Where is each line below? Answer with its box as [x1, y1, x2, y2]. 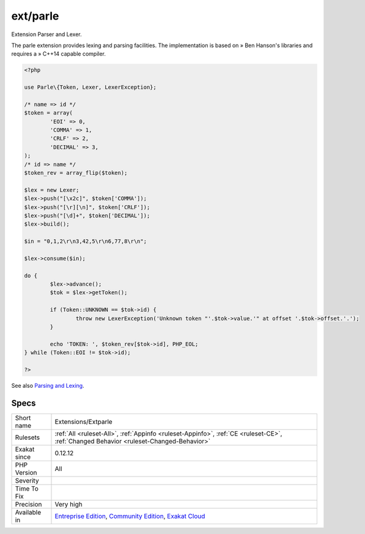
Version [15, 468, 37, 477]
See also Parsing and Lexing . [11, 382, 85, 389]
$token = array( [24, 109, 73, 116]
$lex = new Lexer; [24, 187, 79, 193]
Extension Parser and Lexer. [11, 31, 82, 38]
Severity [15, 476, 39, 484]
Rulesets [15, 433, 40, 442]
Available [15, 508, 42, 516]
